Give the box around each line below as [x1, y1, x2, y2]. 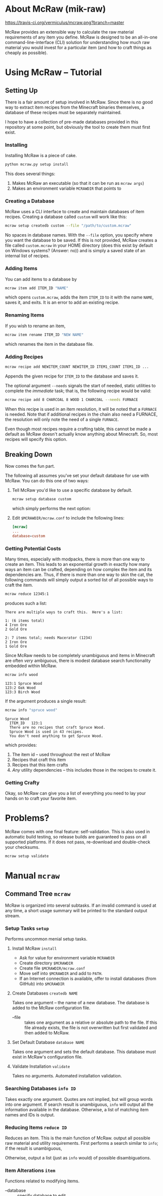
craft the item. [5, 582, 33, 588]
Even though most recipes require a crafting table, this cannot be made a [5, 426, 151, 432]
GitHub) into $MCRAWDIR [19, 981, 65, 987]
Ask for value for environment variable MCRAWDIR [19, 955, 115, 961]
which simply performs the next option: [12, 506, 91, 512]
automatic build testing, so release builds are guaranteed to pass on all [5, 834, 147, 840]
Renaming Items [5, 312, 45, 319]
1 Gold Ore [5, 644, 27, 649]
